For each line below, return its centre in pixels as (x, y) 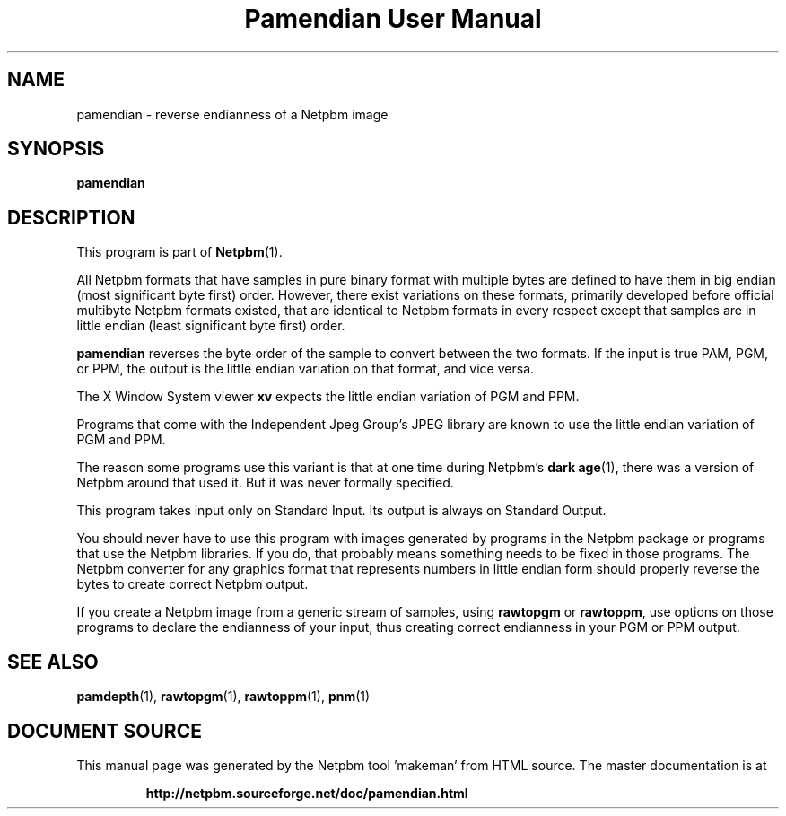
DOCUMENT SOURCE (105, 731)
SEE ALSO (53, 662)
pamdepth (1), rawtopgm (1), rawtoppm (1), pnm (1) (223, 697)
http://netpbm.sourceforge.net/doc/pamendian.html (307, 793)
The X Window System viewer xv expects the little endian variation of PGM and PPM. (328, 397)
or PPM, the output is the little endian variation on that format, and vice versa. (306, 369)
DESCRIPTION (71, 217)
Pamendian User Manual (393, 19)
